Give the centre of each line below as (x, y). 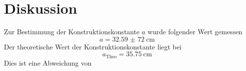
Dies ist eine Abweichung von (48, 62)
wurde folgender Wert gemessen (195, 32)
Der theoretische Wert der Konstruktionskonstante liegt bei (93, 46)
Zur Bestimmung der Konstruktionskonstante (72, 32)
